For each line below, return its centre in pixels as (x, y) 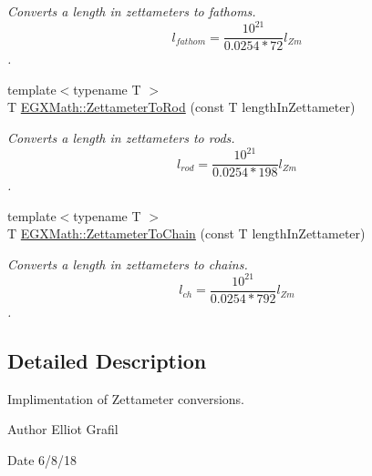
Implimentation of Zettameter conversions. (126, 398)
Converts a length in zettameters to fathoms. (132, 11)
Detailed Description (107, 361)
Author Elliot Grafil (63, 429)
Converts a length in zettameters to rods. (121, 137)
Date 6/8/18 (42, 460)
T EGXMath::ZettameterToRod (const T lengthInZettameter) (181, 107)
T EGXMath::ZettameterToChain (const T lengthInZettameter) (186, 233)
